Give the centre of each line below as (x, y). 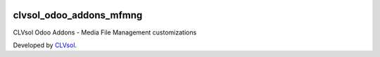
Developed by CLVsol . (45, 45)
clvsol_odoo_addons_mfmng (78, 15)
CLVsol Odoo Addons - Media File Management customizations (105, 32)
